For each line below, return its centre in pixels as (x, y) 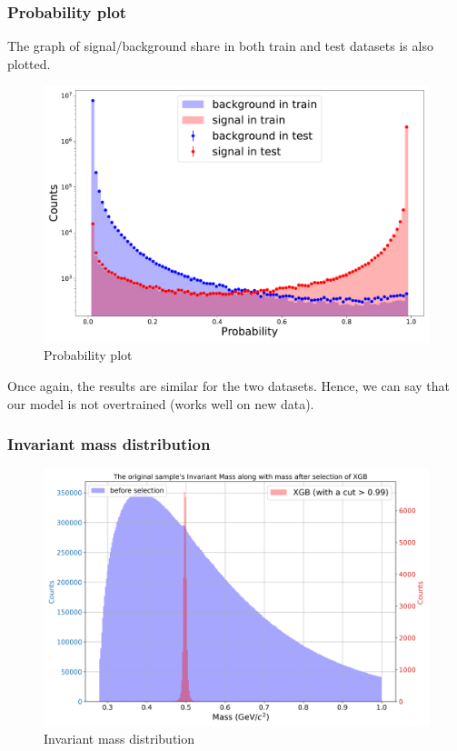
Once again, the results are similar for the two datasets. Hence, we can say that (229, 385)
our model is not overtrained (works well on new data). (161, 403)
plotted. (29, 63)
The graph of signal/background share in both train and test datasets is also (220, 46)
